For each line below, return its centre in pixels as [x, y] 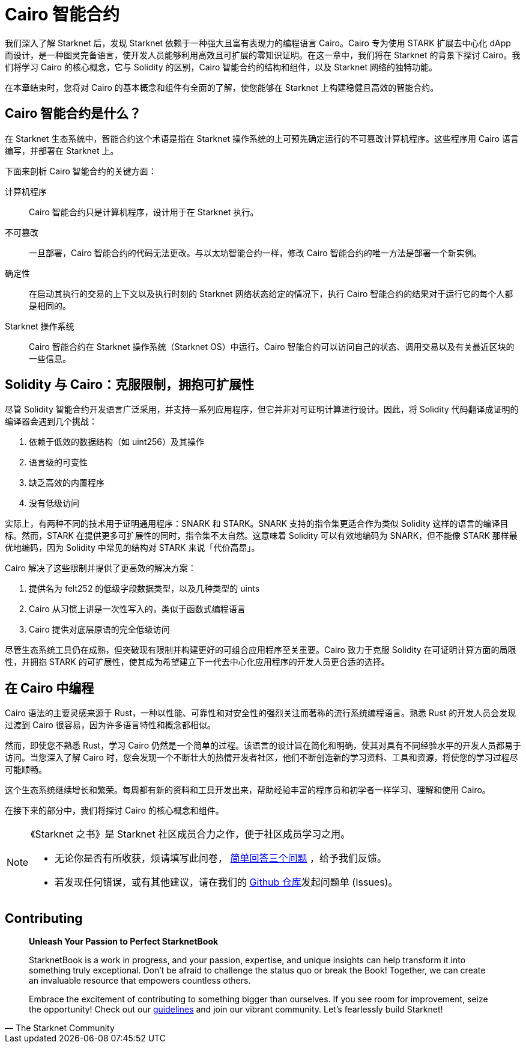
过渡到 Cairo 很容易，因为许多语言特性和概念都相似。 [110, 725]
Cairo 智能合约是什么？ [73, 114]
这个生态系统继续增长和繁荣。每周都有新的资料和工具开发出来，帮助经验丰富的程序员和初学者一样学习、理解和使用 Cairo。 [248, 790]
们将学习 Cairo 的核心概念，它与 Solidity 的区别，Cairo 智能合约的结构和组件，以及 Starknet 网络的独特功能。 [221, 67]
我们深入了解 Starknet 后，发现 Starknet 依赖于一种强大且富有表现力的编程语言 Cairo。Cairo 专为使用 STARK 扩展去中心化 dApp [258, 43]
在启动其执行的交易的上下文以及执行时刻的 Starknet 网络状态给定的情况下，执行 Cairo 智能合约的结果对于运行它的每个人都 [271, 293]
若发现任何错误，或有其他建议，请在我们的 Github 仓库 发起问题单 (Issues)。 [226, 882]
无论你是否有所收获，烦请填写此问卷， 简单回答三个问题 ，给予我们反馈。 [221, 858]
